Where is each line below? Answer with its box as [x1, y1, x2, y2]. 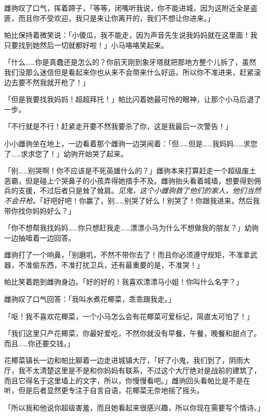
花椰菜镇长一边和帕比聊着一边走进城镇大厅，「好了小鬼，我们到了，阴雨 [4, 355, 243, 366]
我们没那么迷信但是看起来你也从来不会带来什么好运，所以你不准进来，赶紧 [4, 66, 254, 77]
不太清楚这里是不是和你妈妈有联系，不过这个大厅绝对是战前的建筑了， [25, 365, 261, 376]
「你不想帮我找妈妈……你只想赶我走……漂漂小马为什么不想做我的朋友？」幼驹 [4, 222, 259, 233]
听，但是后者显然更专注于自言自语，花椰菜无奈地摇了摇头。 [4, 385, 204, 396]
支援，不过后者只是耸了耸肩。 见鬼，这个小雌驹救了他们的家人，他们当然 [18, 185, 261, 196]
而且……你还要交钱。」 [4, 337, 74, 348]
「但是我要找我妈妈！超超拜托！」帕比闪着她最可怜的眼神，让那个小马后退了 [4, 94, 261, 105]
